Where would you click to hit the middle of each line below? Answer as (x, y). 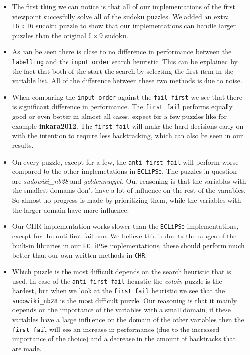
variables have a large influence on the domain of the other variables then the (128, 319)
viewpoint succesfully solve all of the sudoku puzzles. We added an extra (121, 16)
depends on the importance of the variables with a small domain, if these (122, 310)
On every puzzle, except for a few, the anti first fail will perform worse (125, 161)
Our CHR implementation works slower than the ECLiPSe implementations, (125, 226)
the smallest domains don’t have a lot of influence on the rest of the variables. (129, 190)
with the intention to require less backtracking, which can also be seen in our (127, 135)
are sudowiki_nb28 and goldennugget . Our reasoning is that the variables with (129, 180)
